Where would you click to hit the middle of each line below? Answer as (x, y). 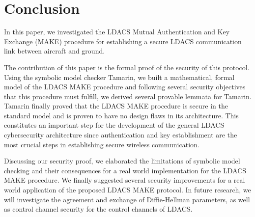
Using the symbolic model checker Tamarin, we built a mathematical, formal (119, 77)
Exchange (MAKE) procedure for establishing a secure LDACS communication (123, 41)
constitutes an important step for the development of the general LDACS (114, 125)
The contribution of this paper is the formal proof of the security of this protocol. (127, 67)
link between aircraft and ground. (55, 51)
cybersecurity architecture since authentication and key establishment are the (121, 135)
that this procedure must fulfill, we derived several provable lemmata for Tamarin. (128, 96)
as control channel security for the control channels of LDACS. (98, 209)
